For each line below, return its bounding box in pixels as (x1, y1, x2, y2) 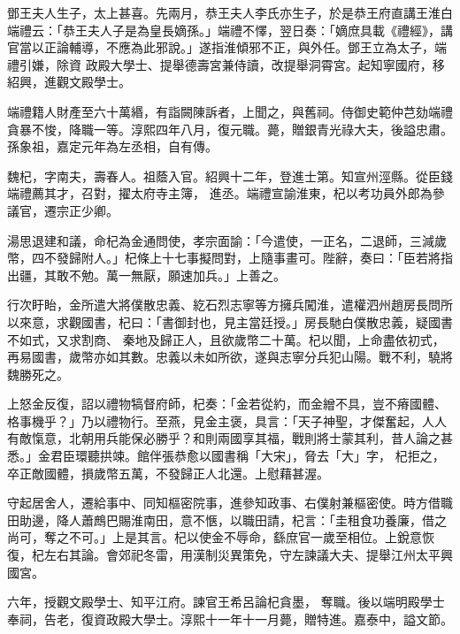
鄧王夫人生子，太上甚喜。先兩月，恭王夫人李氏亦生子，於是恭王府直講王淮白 (7, 4, 453, 21)
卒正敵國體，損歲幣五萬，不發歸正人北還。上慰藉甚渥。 (7, 463, 329, 482)
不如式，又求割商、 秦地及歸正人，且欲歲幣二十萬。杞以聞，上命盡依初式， (7, 330, 445, 348)
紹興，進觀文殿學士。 (7, 73, 131, 91)
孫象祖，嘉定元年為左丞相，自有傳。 (7, 137, 218, 156)
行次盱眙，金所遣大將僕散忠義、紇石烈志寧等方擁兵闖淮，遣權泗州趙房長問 (7, 295, 441, 314)
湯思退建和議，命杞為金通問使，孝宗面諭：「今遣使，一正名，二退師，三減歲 (7, 231, 447, 249)
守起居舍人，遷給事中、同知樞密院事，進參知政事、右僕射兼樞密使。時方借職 (7, 493, 453, 512)
